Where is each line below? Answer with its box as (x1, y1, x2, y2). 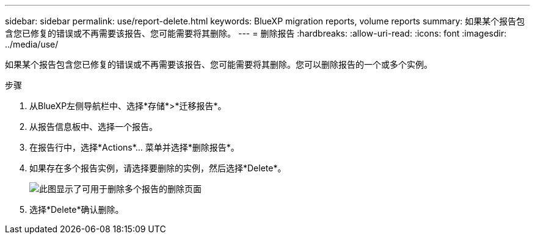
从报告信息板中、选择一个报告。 (29, 121, 158, 132)
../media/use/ (5, 39, 59, 49)
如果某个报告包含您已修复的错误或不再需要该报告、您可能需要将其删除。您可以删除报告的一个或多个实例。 (5, 59, 432, 70)
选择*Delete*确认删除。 (29, 204, 124, 215)
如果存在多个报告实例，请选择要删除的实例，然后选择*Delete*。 (29, 163, 286, 173)
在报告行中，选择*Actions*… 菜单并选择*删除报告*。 (29, 142, 239, 152)
